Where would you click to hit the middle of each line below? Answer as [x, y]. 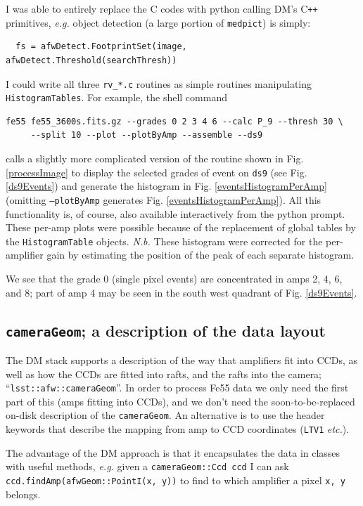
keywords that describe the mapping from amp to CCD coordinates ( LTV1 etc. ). [178, 429]
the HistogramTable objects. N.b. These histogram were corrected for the [164, 241]
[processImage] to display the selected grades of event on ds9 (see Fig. [157, 172]
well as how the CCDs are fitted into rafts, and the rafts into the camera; [164, 374]
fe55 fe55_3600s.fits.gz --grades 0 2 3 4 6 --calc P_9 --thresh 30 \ [174, 121]
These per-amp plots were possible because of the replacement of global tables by [181, 227]
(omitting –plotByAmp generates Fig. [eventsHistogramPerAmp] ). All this [164, 199]
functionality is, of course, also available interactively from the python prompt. [176, 213]
